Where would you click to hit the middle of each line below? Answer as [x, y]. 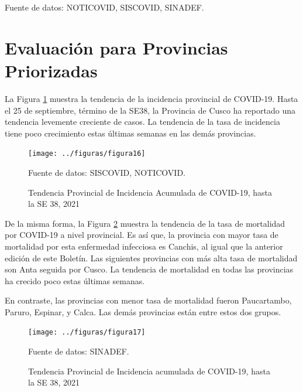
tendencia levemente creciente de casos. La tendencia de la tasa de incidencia [142, 122]
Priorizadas [51, 70]
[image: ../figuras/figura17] [87, 333]
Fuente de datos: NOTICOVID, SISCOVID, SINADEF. [104, 7]
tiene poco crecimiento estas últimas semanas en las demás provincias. [130, 133]
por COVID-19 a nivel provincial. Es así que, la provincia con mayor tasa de [142, 235]
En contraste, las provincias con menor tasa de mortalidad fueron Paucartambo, [148, 300]
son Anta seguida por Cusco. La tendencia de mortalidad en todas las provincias [149, 269]
